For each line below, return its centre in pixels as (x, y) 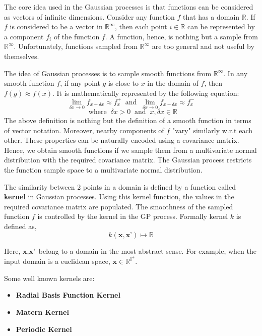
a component (24, 36)
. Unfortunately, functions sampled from (76, 46)
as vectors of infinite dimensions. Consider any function (89, 16)
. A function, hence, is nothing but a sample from (181, 36)
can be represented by (221, 26)
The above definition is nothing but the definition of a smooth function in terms (128, 120)
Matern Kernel (42, 312)
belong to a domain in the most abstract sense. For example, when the (147, 250)
